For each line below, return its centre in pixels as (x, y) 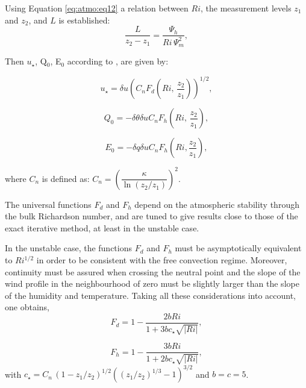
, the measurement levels (246, 8)
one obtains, (27, 307)
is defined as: (66, 178)
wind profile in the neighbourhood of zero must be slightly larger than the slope (152, 283)
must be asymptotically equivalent (238, 248)
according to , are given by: (118, 61)
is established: (84, 20)
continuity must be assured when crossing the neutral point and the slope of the (153, 271)
